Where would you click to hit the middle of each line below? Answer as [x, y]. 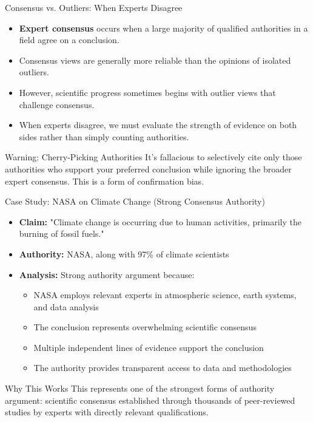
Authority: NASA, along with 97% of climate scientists [124, 254]
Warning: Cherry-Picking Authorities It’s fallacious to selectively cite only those [153, 157]
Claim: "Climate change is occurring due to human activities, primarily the [160, 221]
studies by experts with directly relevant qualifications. [107, 412]
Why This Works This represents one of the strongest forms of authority [140, 388]
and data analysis [66, 306]
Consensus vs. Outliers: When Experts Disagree [94, 7]
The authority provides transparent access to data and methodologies [163, 368]
